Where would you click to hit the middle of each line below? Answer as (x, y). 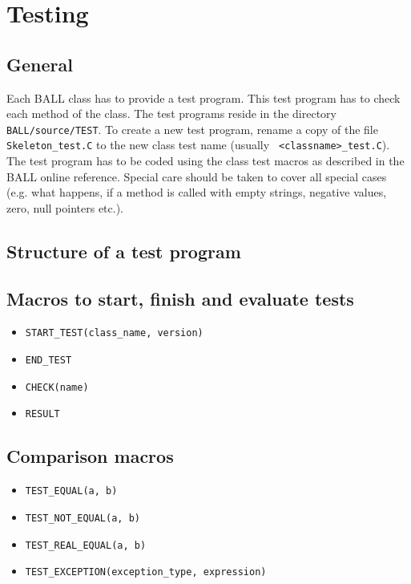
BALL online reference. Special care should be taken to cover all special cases (197, 176)
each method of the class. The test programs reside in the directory (171, 114)
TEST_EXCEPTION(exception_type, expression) (146, 572)
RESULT (42, 414)
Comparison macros (90, 456)
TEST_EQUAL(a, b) (71, 491)
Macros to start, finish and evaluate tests (180, 298)
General (40, 64)
